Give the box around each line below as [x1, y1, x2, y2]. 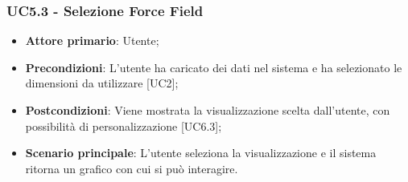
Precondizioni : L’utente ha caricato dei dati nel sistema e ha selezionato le [25, 59, 402, 75]
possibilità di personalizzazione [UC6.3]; [25, 117, 222, 134]
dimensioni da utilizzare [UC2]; [25, 75, 179, 91]
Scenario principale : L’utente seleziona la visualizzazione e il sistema [25, 144, 377, 161]
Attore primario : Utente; [25, 32, 159, 49]
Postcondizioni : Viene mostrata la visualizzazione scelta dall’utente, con [25, 102, 390, 118]
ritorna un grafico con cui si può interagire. [25, 160, 238, 176]
